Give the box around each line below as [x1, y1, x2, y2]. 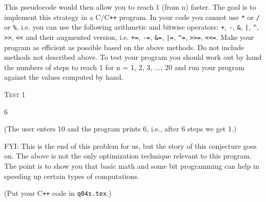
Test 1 [4, 88, 26, 99]
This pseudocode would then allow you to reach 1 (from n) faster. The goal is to [4, 2, 256, 12]
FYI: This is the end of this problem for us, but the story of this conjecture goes [4, 140, 257, 151]
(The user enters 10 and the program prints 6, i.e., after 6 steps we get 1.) [4, 123, 237, 134]
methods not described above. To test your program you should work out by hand [4, 52, 262, 62]
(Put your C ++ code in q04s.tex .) [4, 188, 112, 198]
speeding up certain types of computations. [4, 170, 139, 181]
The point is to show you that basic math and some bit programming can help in [4, 160, 259, 171]
